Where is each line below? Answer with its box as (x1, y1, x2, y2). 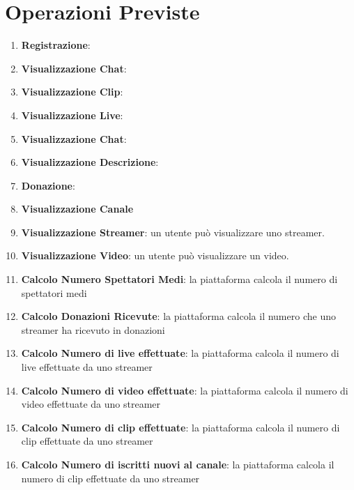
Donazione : (21, 178, 75, 192)
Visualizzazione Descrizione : (21, 155, 159, 169)
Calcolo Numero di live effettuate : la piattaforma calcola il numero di (21, 346, 339, 360)
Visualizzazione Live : (21, 107, 123, 122)
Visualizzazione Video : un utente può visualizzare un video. (21, 248, 289, 263)
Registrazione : (21, 38, 91, 52)
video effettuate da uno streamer (21, 397, 161, 411)
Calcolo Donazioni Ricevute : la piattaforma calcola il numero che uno (21, 309, 336, 323)
